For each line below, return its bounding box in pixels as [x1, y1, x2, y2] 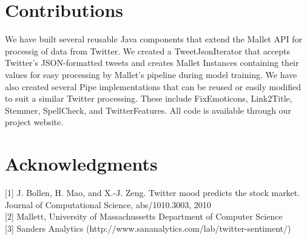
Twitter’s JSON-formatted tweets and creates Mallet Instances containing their [5, 56, 299, 69]
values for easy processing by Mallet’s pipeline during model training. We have [5, 68, 297, 80]
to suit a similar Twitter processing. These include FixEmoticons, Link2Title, [5, 92, 292, 105]
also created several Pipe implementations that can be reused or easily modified [5, 80, 301, 93]
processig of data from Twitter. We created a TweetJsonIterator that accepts [5, 44, 291, 57]
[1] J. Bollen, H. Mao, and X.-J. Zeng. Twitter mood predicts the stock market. [5, 186, 300, 198]
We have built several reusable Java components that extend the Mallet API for [5, 33, 302, 45]
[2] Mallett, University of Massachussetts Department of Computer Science [5, 210, 283, 223]
